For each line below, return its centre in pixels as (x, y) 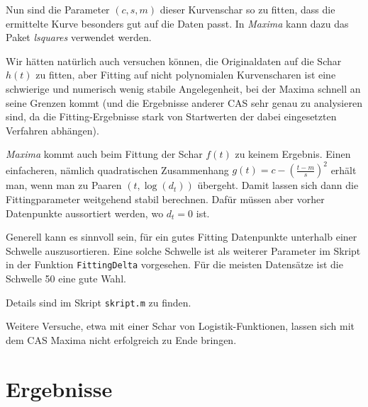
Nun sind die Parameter (58, 9)
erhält (344, 170)
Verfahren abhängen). (52, 130)
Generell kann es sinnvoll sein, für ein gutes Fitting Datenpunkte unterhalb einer (182, 237)
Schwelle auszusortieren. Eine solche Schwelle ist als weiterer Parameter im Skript (183, 250)
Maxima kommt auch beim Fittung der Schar (104, 154)
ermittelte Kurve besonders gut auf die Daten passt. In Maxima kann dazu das (177, 23)
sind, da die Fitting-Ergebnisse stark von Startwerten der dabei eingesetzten (171, 116)
